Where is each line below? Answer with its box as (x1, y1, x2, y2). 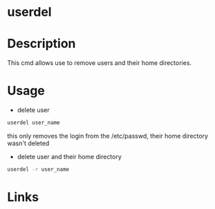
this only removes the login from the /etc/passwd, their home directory (7, 131, 209, 140)
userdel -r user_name (7, 165, 70, 173)
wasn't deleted (7, 139, 50, 147)
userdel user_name (7, 119, 60, 127)
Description (7, 36, 76, 52)
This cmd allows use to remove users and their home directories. (7, 59, 192, 67)
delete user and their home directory (17, 152, 122, 161)
